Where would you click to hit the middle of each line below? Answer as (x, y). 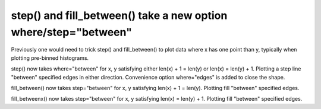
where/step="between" (71, 32)
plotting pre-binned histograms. (50, 58)
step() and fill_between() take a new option (119, 15)
